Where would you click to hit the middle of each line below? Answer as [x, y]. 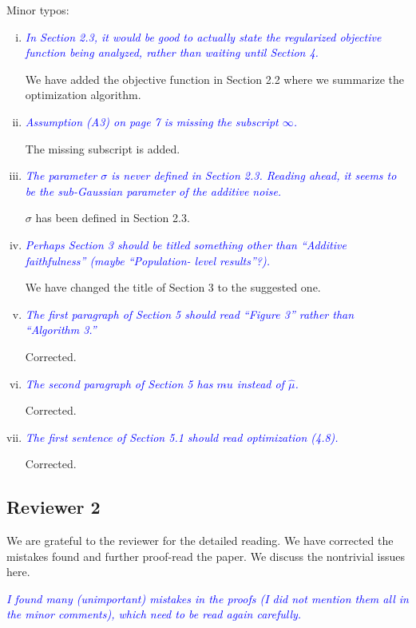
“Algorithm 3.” [61, 330]
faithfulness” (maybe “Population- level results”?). [147, 260]
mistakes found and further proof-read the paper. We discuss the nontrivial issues [206, 556]
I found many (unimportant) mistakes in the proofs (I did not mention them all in [208, 598]
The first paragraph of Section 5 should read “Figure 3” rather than [190, 314]
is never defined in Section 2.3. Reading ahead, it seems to [254, 175]
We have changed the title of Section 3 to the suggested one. [173, 287]
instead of [260, 383]
